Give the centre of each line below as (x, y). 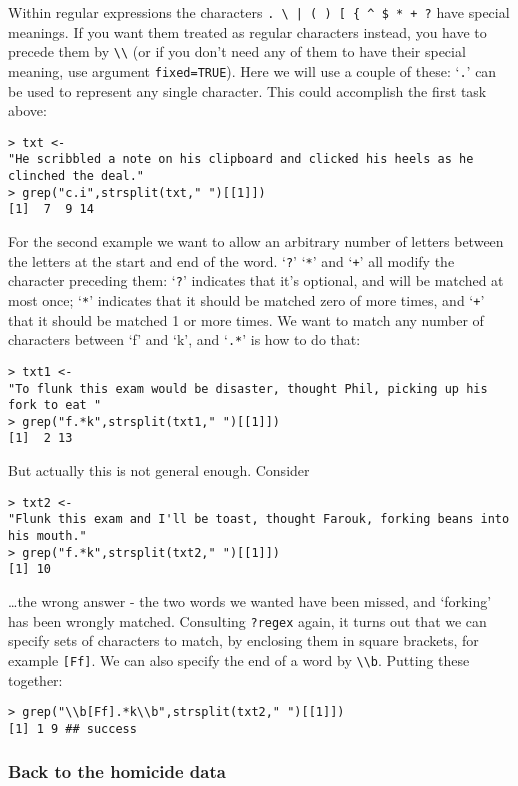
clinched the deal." (76, 176)
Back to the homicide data (117, 771)
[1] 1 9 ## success (72, 728)
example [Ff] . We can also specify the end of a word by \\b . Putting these (239, 659)
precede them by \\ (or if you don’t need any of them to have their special (237, 51)
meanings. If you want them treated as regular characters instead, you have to (247, 31)
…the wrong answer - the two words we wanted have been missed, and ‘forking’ (250, 601)
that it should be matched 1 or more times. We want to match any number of (246, 319)
